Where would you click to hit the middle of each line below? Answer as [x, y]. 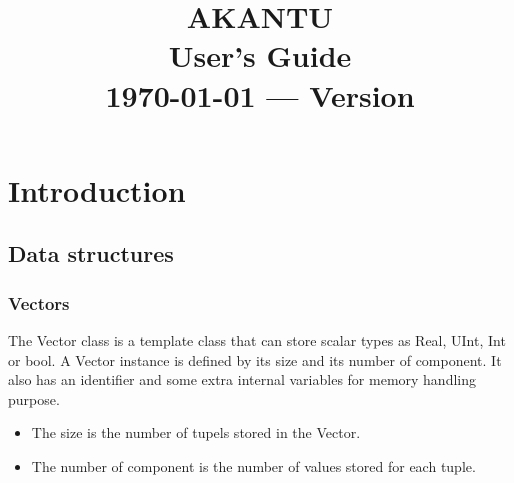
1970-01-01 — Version [260, 94]
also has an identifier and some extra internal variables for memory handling [242, 379]
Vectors [39, 302]
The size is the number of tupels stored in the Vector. [196, 432]
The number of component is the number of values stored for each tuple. [253, 465]
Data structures [91, 253]
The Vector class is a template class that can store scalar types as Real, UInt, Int [257, 339]
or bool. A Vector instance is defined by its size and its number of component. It [255, 359]
